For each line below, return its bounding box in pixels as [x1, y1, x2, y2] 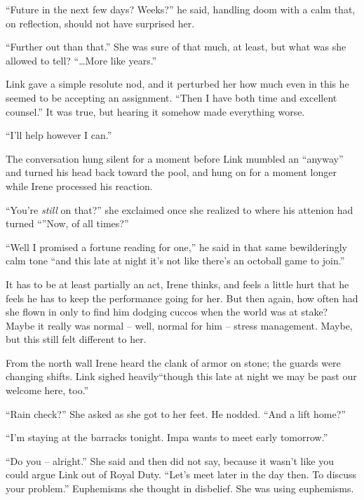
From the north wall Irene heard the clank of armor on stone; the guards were [6, 355, 341, 370]
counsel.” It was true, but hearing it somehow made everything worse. [6, 104, 305, 119]
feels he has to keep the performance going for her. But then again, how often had [6, 290, 358, 305]
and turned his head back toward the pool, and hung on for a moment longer [6, 165, 337, 180]
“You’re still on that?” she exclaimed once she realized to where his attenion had [6, 202, 353, 217]
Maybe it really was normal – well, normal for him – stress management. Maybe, [6, 318, 353, 332]
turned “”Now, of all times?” [6, 216, 129, 231]
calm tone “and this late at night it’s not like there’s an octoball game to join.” [6, 253, 345, 268]
